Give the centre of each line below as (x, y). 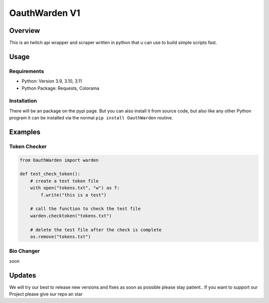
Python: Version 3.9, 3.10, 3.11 (52, 81)
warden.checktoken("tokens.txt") (71, 216)
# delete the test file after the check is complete (96, 230)
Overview (25, 31)
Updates (23, 275)
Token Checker (28, 146)
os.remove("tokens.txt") (61, 237)
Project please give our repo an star (46, 294)
